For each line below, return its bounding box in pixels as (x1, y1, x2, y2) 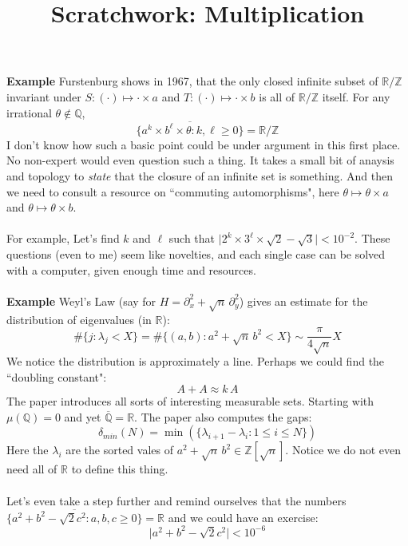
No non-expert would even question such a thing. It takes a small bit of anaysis (6, 152, 394, 168)
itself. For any (322, 88, 390, 105)
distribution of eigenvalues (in (6, 311, 152, 327)
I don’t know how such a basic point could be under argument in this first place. (6, 136, 401, 152)
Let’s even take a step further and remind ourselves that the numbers (6, 492, 347, 508)
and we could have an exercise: (168, 508, 319, 525)
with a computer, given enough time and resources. (6, 261, 256, 278)
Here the (6, 441, 49, 458)
